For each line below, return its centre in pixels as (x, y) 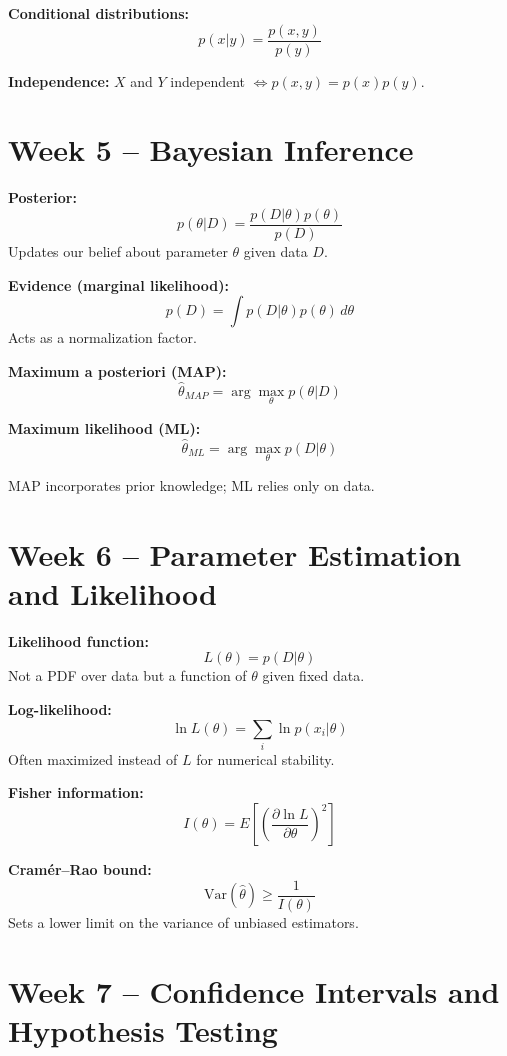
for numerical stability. (265, 758)
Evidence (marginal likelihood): (118, 284)
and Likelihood (112, 592)
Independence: (59, 80)
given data (275, 251)
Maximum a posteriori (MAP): (117, 370)
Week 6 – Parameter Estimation (235, 553)
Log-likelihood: (60, 708)
